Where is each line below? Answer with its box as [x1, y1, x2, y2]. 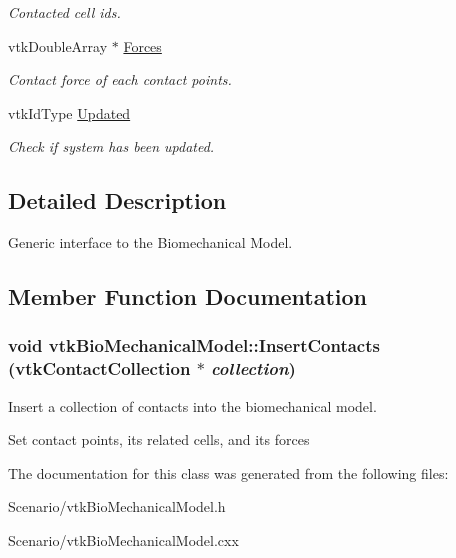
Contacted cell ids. [8, 2, 121, 22]
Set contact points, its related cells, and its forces [8, 429, 310, 450]
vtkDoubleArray [8, 35, 108, 56]
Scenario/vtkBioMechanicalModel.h [8, 496, 226, 517]
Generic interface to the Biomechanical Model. [8, 232, 293, 253]
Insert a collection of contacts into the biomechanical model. [8, 395, 377, 416]
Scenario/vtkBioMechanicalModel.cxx [8, 530, 239, 551]
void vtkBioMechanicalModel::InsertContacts [8, 333, 380, 358]
